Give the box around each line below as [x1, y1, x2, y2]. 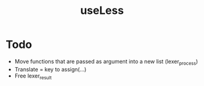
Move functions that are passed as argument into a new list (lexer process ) [14, 58, 199, 67]
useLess [80, 4, 124, 18]
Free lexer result [14, 72, 52, 81]
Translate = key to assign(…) [14, 65, 87, 73]
